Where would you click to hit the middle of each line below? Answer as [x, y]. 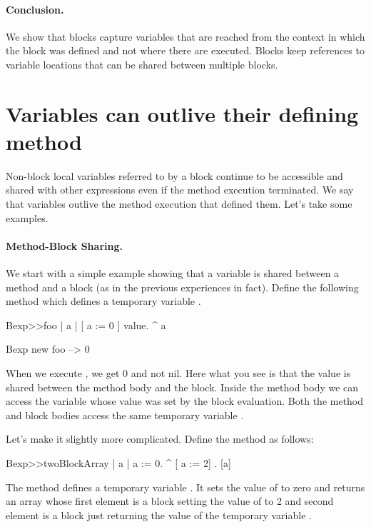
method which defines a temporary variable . [103, 301]
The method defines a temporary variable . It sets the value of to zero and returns [185, 487]
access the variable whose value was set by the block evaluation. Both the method [185, 401]
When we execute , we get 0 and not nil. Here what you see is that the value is [178, 373]
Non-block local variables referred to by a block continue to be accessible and [174, 175]
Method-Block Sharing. [64, 245]
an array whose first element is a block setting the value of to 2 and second [170, 501]
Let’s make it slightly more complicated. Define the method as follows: [160, 439]
